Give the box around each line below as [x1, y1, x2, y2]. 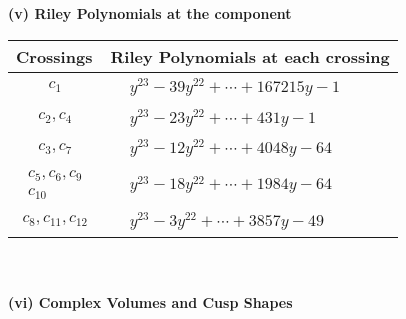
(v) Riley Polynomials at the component [8, 3, 292, 23]
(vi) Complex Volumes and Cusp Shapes [8, 292, 293, 313]
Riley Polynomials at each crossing [110, 44, 390, 68]
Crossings [16, 44, 93, 68]
